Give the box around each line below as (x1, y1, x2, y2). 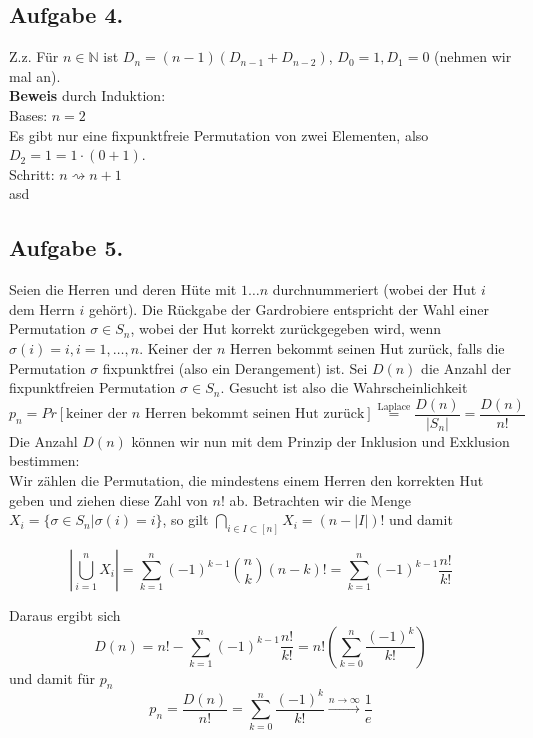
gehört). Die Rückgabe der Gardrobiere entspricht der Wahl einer (88, 298, 489, 319)
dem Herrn (9, 298, 75, 319)
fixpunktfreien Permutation (9, 377, 176, 398)
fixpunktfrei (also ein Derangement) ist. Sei (102, 357, 368, 378)
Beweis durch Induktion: (9, 85, 166, 106)
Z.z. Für (9, 46, 59, 67)
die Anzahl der (421, 357, 511, 378)
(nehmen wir (434, 46, 512, 67)
